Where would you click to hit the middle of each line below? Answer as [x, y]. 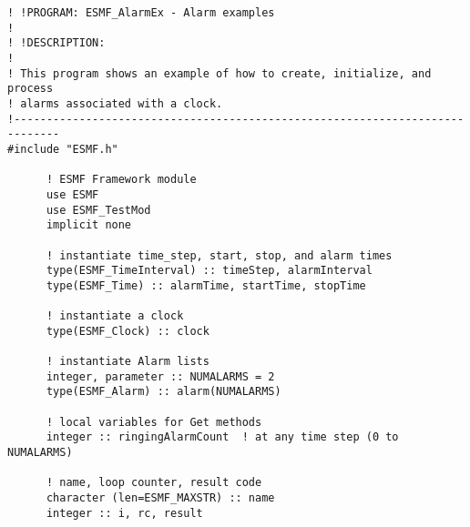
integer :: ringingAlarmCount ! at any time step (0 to [222, 437]
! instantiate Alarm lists [128, 362]
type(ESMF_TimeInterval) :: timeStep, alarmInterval [209, 271]
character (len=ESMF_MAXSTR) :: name [160, 498]
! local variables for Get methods [154, 422]
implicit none [89, 225]
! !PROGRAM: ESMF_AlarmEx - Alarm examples [141, 13]
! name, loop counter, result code [154, 483]
